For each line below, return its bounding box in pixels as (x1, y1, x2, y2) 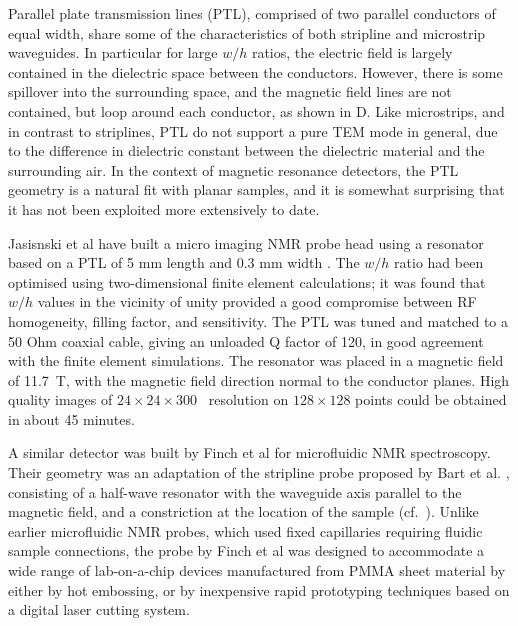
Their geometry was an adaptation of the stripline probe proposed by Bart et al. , (8, 462, 510, 483)
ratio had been (394, 252, 484, 273)
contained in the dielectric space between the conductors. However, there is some (8, 61, 503, 82)
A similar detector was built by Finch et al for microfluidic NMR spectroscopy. (8, 442, 491, 463)
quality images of (8, 389, 113, 410)
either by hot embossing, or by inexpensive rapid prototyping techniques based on (8, 579, 510, 600)
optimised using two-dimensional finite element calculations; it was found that (8, 271, 486, 292)
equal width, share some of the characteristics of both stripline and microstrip (8, 22, 486, 43)
